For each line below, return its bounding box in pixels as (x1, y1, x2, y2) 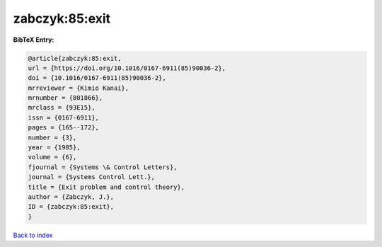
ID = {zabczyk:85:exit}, (28, 202, 115, 211)
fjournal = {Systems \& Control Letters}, (28, 163, 178, 171)
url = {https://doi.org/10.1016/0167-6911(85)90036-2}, (28, 64, 226, 72)
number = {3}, (28, 133, 77, 142)
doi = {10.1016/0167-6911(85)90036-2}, (28, 74, 166, 82)
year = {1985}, (28, 144, 81, 151)
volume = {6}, (28, 153, 77, 161)
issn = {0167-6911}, (28, 113, 99, 122)
